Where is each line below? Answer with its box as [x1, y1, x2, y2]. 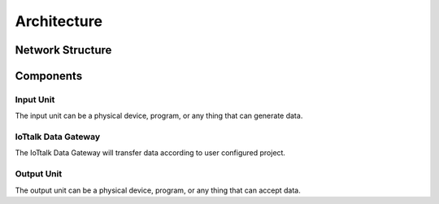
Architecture [15, 12, 103, 30]
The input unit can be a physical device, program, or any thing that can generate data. [15, 111, 303, 121]
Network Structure [15, 43, 112, 57]
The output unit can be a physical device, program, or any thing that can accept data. [15, 185, 301, 195]
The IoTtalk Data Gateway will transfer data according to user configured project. [15, 148, 286, 158]
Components [15, 69, 83, 83]
